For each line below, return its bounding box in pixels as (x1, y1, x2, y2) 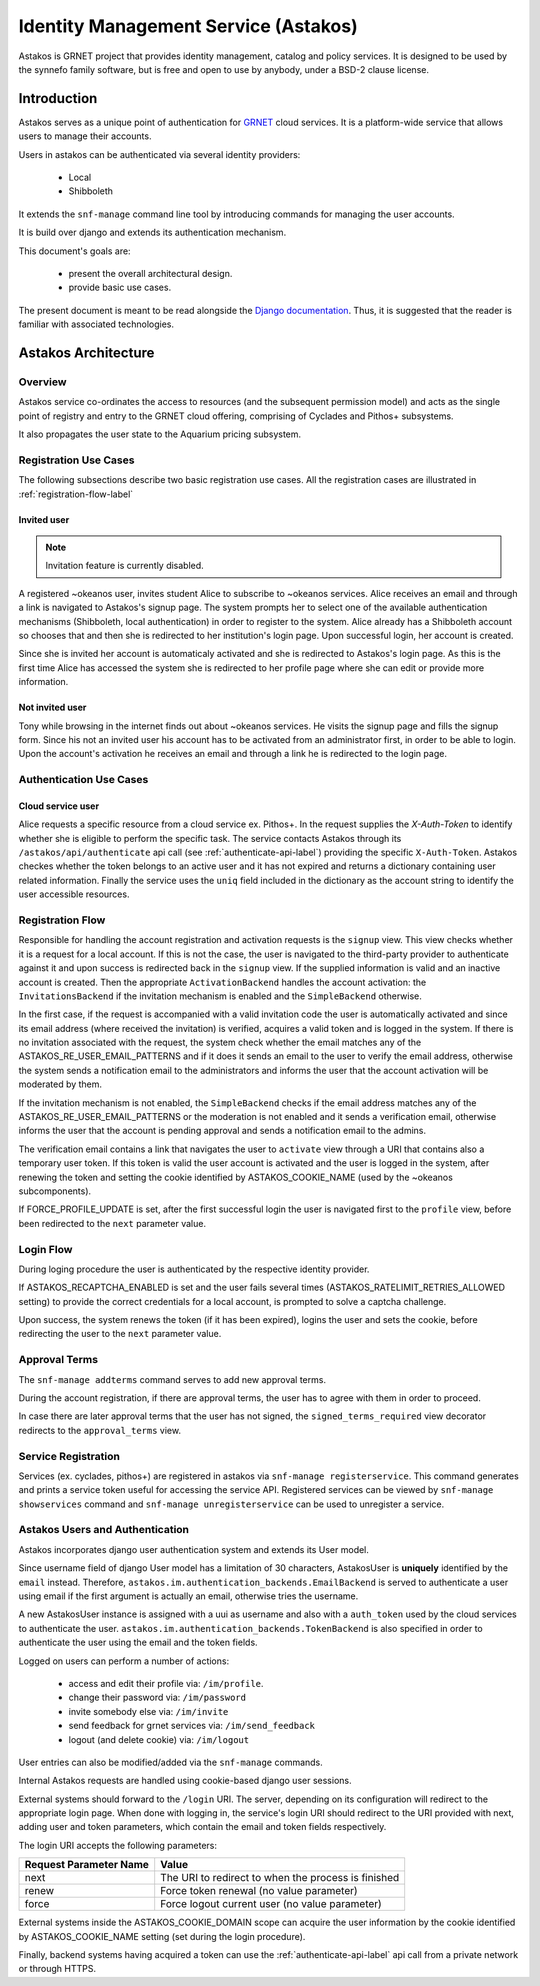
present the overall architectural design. (68, 267, 233, 279)
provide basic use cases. (68, 281, 172, 294)
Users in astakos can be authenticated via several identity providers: (18, 148, 301, 160)
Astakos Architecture (18, 344, 155, 361)
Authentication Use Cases (18, 773, 149, 787)
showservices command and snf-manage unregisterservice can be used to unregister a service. (18, 1498, 445, 1510)
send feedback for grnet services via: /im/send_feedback (68, 1720, 315, 1732)
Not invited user (18, 701, 87, 714)
